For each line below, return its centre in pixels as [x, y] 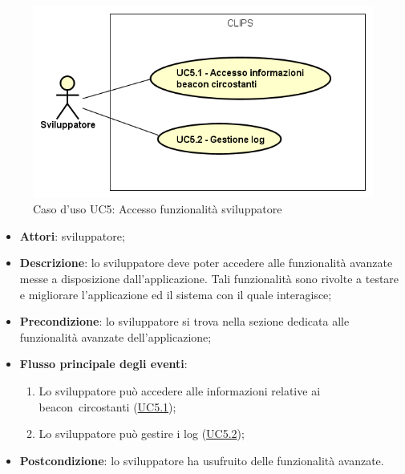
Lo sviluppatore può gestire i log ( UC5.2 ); [142, 433]
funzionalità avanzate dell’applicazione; [115, 336]
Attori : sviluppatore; [72, 235]
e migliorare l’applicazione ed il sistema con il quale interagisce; [176, 294]
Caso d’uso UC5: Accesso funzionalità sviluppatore [158, 209]
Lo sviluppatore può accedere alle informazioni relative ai [180, 390]
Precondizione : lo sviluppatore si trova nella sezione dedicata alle [184, 321]
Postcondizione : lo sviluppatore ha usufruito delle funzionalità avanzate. [202, 460]
